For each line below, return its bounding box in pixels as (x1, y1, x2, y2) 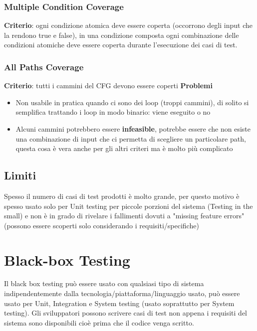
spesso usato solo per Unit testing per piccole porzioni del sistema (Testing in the (4, 200, 253, 211)
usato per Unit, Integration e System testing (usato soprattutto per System (4, 298, 235, 308)
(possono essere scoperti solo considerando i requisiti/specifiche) (4, 220, 199, 230)
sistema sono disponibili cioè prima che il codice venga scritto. (4, 317, 194, 328)
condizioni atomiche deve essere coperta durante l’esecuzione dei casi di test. (4, 39, 238, 50)
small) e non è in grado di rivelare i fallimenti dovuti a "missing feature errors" (4, 210, 245, 221)
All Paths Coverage (4, 60, 84, 73)
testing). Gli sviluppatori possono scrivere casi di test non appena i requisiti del (4, 308, 248, 318)
